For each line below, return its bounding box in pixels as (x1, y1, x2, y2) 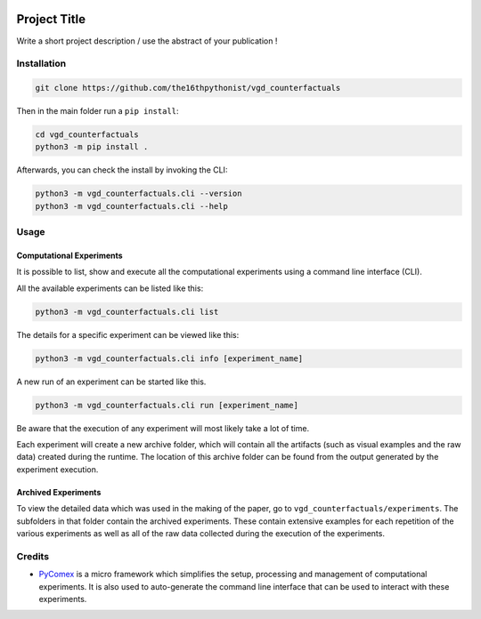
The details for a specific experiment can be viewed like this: (16, 329, 240, 340)
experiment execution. (16, 463, 99, 475)
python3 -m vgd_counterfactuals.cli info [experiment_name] (35, 353, 304, 364)
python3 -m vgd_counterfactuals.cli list (35, 307, 219, 317)
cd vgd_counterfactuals (35, 130, 140, 140)
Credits (16, 550, 49, 562)
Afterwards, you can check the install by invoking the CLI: (16, 165, 228, 175)
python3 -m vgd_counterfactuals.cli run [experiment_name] (35, 400, 298, 410)
